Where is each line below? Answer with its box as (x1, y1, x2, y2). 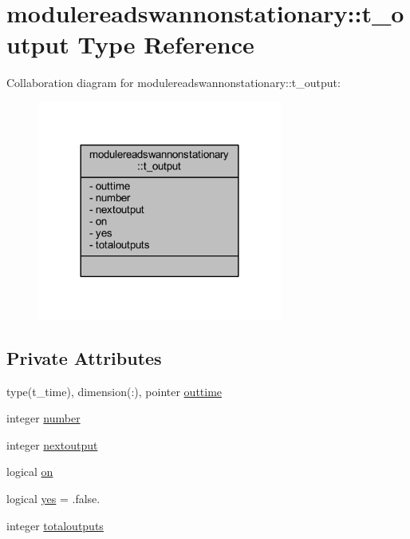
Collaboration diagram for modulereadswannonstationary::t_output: (6, 74, 341, 91)
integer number (6, 410, 81, 426)
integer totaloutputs (6, 517, 104, 533)
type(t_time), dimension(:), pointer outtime (6, 382, 223, 399)
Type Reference (77, 28, 254, 61)
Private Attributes (6, 345, 162, 370)
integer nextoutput (6, 436, 98, 453)
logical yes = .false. (6, 490, 101, 507)
